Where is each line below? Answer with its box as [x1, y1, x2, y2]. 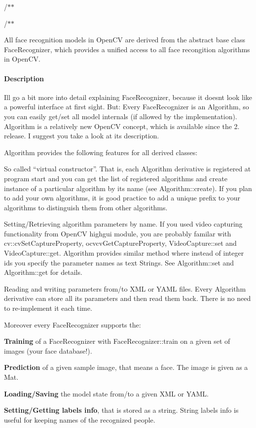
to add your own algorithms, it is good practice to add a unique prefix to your [4, 193, 241, 203]
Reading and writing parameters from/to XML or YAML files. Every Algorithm [4, 283, 246, 294]
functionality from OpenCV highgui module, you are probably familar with [4, 228, 231, 238]
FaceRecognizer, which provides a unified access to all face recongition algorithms [4, 44, 250, 54]
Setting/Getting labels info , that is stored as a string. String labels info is [4, 405, 239, 415]
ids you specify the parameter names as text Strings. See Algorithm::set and [4, 257, 234, 267]
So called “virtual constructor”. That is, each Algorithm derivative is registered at [4, 164, 251, 174]
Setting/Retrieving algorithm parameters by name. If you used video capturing [4, 219, 243, 229]
